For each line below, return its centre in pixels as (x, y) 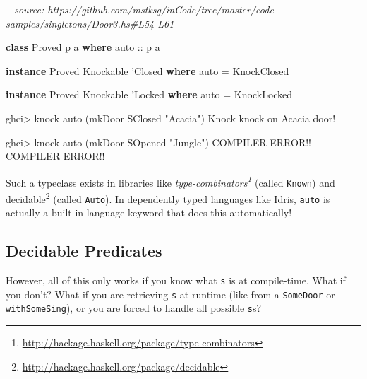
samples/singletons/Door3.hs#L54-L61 (90, 23)
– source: (25, 9)
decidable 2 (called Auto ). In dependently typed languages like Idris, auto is (168, 198)
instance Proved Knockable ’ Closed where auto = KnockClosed (148, 70)
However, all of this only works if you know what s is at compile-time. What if (176, 280)
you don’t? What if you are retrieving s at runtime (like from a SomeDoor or (170, 294)
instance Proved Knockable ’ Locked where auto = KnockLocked (149, 94)
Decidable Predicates (84, 251)
